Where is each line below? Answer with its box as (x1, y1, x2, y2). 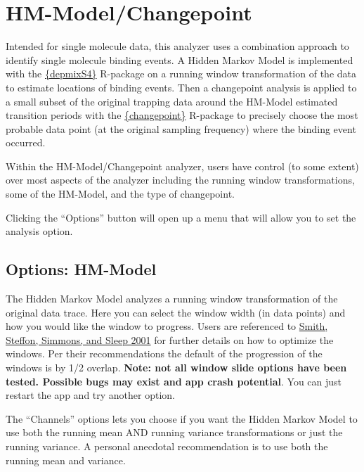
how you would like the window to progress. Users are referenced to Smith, (6, 319, 328, 333)
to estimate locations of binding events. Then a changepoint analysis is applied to (6, 79, 357, 94)
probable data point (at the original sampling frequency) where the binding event (6, 121, 356, 136)
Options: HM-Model (6, 258, 157, 280)
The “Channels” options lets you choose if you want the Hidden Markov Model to (6, 411, 358, 426)
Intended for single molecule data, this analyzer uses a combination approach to (6, 39, 349, 53)
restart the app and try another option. (6, 388, 175, 402)
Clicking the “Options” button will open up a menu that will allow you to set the (6, 210, 356, 224)
